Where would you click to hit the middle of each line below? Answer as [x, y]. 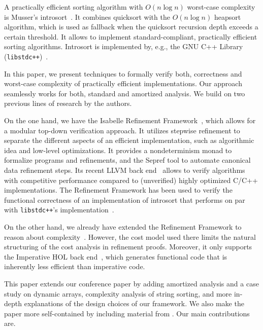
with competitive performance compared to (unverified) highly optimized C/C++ [131, 180]
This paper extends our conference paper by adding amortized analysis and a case [131, 283]
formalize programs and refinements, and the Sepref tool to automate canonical [127, 160]
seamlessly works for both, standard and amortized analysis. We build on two [125, 93]
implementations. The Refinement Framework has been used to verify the [118, 190]
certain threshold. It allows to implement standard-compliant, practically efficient [131, 36]
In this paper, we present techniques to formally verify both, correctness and [123, 73]
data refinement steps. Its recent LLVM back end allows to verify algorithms [125, 170]
